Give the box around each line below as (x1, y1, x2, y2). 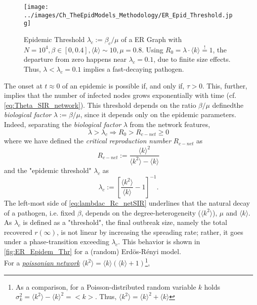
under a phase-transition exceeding (4, 236, 109, 247)
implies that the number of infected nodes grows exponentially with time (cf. (4, 90, 237, 100)
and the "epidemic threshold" (4, 165, 92, 175)
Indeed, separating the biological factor (4, 119, 122, 129)
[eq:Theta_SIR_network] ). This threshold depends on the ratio (4, 99, 196, 110)
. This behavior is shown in (118, 236, 200, 247)
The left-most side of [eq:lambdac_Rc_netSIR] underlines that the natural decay (4, 197, 250, 208)
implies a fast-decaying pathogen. (83, 63, 184, 74)
